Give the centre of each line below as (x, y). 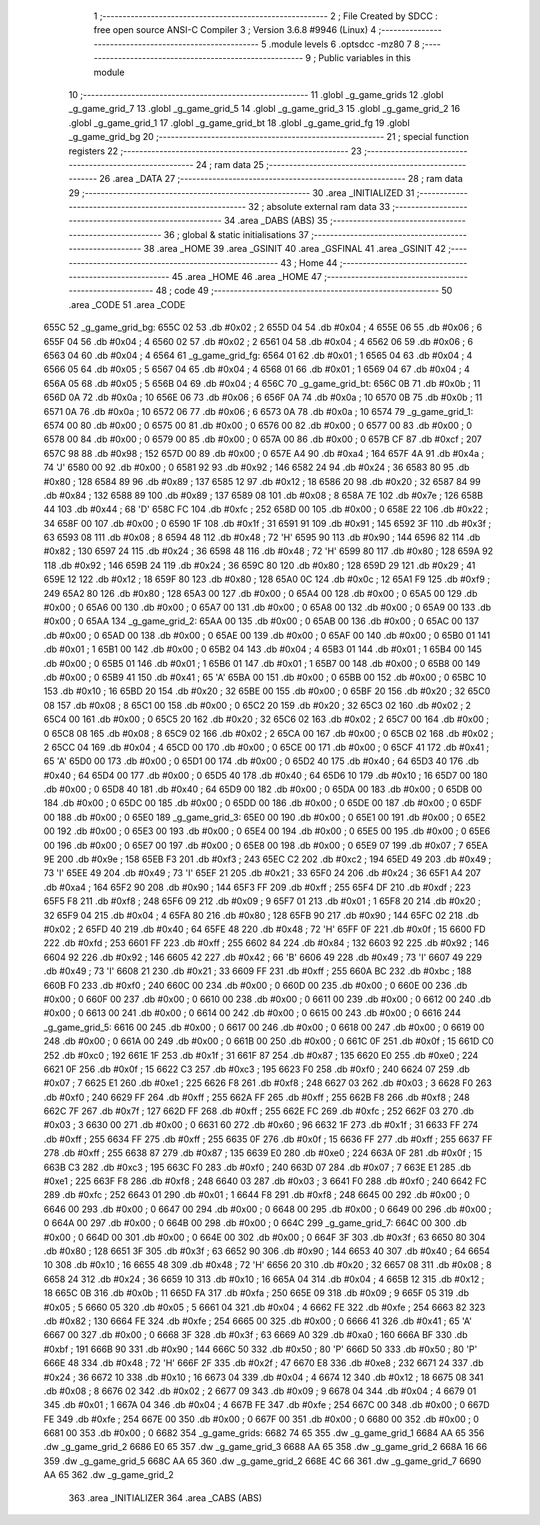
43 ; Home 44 (309, 262)
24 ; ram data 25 (230, 164)
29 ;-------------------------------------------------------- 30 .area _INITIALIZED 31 (241, 192)
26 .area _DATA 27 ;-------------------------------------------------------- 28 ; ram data (281, 179)
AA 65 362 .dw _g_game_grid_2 (108, 1475)
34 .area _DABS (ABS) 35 (276, 221)
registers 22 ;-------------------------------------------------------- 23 (215, 151)
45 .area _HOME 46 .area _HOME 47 (246, 277)
